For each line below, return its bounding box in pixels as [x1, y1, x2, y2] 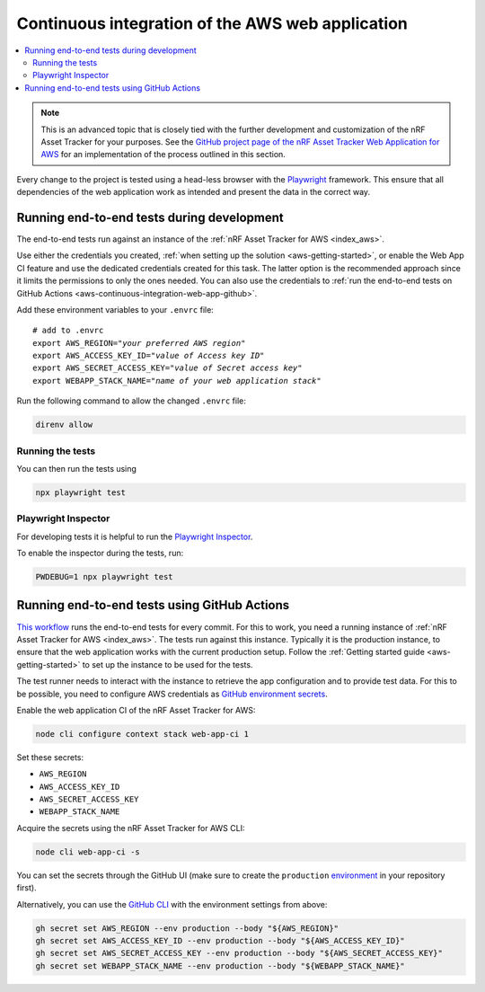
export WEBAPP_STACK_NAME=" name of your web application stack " [32, 376, 322, 385]
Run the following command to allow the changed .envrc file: [16, 395, 247, 406]
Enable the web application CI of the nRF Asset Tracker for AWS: [16, 704, 256, 715]
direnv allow [35, 420, 93, 430]
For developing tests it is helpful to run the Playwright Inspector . [16, 531, 253, 542]
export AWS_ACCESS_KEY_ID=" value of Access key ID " [32, 350, 265, 361]
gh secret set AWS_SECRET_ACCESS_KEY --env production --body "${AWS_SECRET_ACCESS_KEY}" [35, 948, 444, 959]
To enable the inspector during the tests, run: [16, 548, 184, 559]
